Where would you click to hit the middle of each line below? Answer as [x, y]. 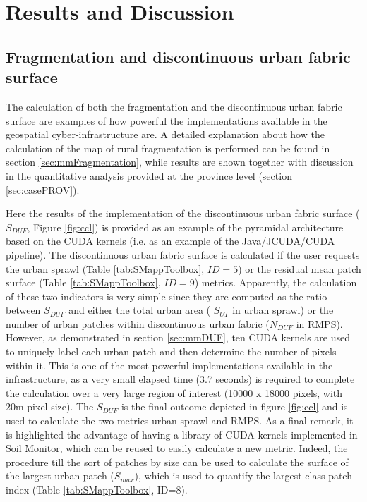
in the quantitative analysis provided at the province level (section [149, 175]
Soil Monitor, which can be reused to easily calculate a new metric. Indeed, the [177, 448]
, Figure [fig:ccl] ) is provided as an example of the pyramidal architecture [185, 227]
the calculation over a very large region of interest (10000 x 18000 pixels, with [174, 392]
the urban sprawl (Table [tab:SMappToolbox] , [105, 268]
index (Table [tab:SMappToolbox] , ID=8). [97, 489]
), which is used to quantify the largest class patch [243, 476]
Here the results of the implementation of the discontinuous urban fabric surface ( [183, 213]
